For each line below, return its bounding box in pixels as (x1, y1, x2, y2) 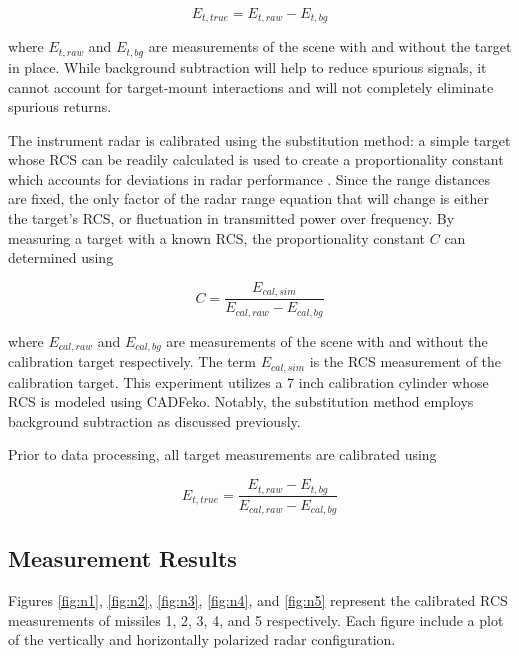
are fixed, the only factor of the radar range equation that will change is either (8, 188, 489, 209)
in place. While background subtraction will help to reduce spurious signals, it (8, 56, 487, 77)
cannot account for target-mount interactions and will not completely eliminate (8, 76, 494, 97)
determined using (8, 247, 114, 268)
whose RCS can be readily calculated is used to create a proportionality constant (8, 149, 504, 170)
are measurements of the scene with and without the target (148, 36, 512, 57)
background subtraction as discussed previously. (8, 410, 301, 431)
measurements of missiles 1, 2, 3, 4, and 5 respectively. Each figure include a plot (8, 609, 504, 630)
